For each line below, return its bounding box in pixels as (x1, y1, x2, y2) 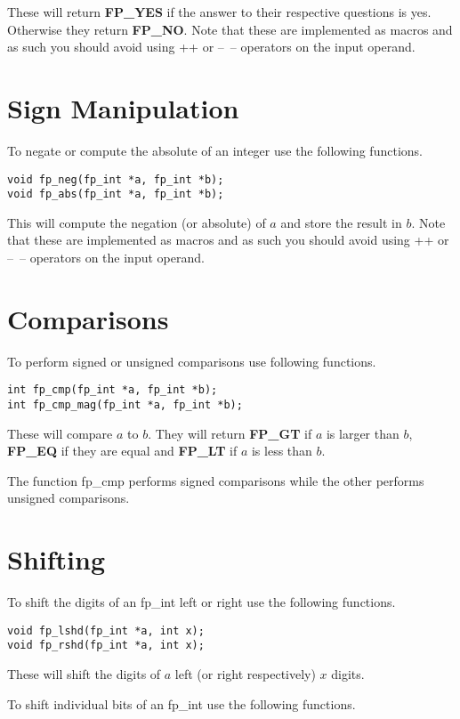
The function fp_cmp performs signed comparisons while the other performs (7, 471, 424, 489)
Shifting (7, 541, 105, 578)
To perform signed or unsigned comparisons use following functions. (7, 351, 376, 370)
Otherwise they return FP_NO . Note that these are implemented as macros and (7, 20, 453, 38)
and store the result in (280, 213, 402, 231)
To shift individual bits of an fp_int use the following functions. (7, 694, 356, 713)
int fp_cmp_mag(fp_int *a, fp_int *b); (7, 398, 243, 411)
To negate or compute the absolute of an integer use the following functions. (7, 141, 423, 159)
